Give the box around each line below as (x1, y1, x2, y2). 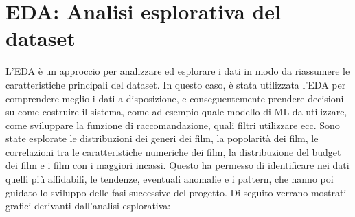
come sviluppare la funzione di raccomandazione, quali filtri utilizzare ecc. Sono (5, 117, 340, 132)
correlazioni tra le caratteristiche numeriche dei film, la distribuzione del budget (5, 144, 341, 159)
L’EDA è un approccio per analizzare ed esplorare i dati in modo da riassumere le (5, 64, 350, 78)
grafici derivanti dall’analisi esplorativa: (5, 198, 171, 213)
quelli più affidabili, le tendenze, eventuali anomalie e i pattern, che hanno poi (5, 172, 334, 186)
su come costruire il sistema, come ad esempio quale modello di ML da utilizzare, (5, 104, 347, 119)
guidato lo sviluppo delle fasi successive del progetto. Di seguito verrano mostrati (5, 185, 347, 199)
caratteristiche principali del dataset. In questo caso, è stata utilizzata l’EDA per (5, 77, 346, 91)
